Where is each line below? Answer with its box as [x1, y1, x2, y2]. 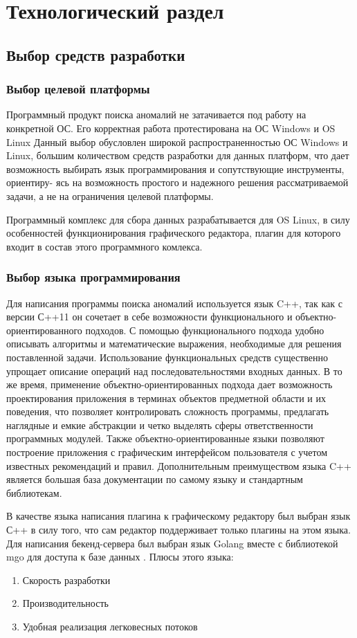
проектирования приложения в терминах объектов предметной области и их [6, 390, 326, 405]
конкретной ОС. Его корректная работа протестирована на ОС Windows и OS [6, 120, 336, 135]
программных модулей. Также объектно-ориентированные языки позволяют [6, 431, 324, 446]
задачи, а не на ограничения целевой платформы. [6, 188, 214, 203]
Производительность [22, 596, 109, 610]
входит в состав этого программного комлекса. [6, 239, 203, 253]
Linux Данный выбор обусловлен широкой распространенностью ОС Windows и [6, 134, 348, 149]
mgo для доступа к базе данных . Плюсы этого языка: [6, 549, 234, 564]
